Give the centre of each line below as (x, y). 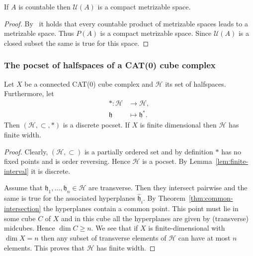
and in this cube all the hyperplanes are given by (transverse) (155, 218)
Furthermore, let (29, 93)
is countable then (44, 6)
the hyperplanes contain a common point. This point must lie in (141, 208)
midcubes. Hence (30, 228)
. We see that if (115, 228)
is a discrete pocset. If (96, 125)
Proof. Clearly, (26, 151)
